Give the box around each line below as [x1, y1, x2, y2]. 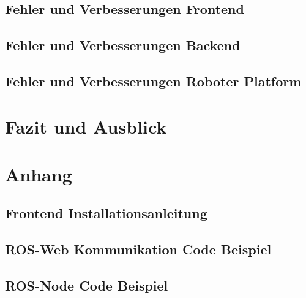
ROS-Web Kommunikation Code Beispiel [5, 240, 272, 259]
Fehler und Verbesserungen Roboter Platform [5, 71, 302, 90]
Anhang [5, 161, 72, 186]
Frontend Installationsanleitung [5, 204, 207, 223]
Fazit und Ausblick [5, 113, 167, 139]
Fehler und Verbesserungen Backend [5, 36, 241, 55]
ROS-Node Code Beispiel [5, 276, 168, 295]
